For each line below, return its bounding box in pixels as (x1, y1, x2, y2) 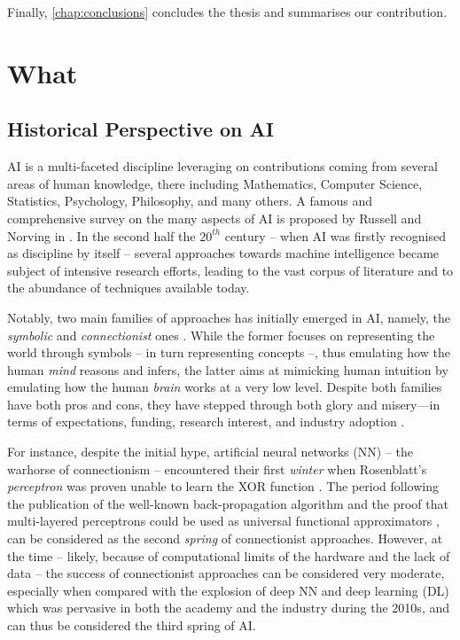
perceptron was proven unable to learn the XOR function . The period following (7, 477, 439, 496)
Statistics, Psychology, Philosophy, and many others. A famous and (7, 191, 372, 210)
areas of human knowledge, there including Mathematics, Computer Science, (7, 174, 423, 192)
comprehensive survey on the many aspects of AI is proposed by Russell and (7, 208, 422, 227)
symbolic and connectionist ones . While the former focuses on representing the (7, 325, 435, 344)
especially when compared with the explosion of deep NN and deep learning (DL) (7, 581, 449, 599)
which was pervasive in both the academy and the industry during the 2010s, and (7, 598, 449, 617)
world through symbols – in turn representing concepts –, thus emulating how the (7, 343, 450, 362)
